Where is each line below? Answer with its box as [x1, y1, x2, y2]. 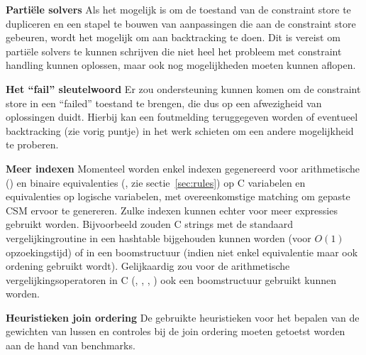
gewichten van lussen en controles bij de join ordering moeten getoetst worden [6, 324, 345, 339]
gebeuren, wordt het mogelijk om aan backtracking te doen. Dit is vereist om [6, 30, 340, 45]
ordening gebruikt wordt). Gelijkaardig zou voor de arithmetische [6, 258, 290, 273]
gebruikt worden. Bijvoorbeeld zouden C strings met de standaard [6, 217, 294, 231]
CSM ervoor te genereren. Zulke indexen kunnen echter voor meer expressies [6, 202, 338, 217]
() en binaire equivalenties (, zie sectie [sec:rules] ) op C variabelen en [6, 175, 306, 190]
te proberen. [6, 137, 59, 152]
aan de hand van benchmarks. [6, 338, 135, 353]
